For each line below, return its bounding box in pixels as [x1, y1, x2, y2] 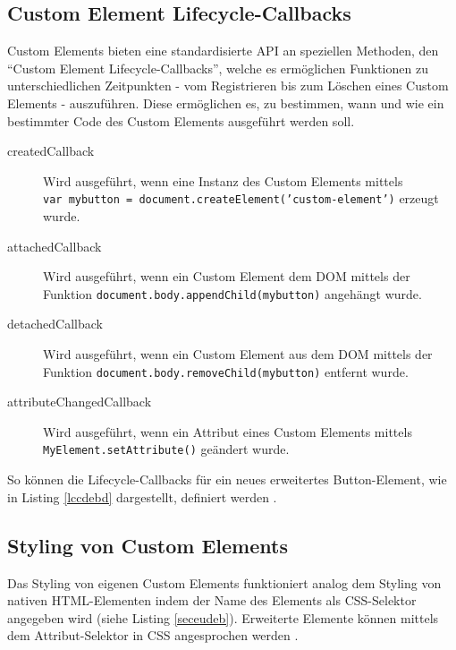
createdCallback [7, 141, 95, 160]
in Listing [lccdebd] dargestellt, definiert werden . [7, 487, 277, 506]
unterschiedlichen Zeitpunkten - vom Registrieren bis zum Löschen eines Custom [7, 76, 449, 95]
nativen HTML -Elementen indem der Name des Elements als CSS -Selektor [7, 591, 417, 610]
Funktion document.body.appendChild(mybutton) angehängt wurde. [43, 284, 422, 303]
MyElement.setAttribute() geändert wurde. [43, 440, 290, 458]
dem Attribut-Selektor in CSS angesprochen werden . [7, 626, 299, 645]
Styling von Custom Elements [7, 531, 288, 559]
